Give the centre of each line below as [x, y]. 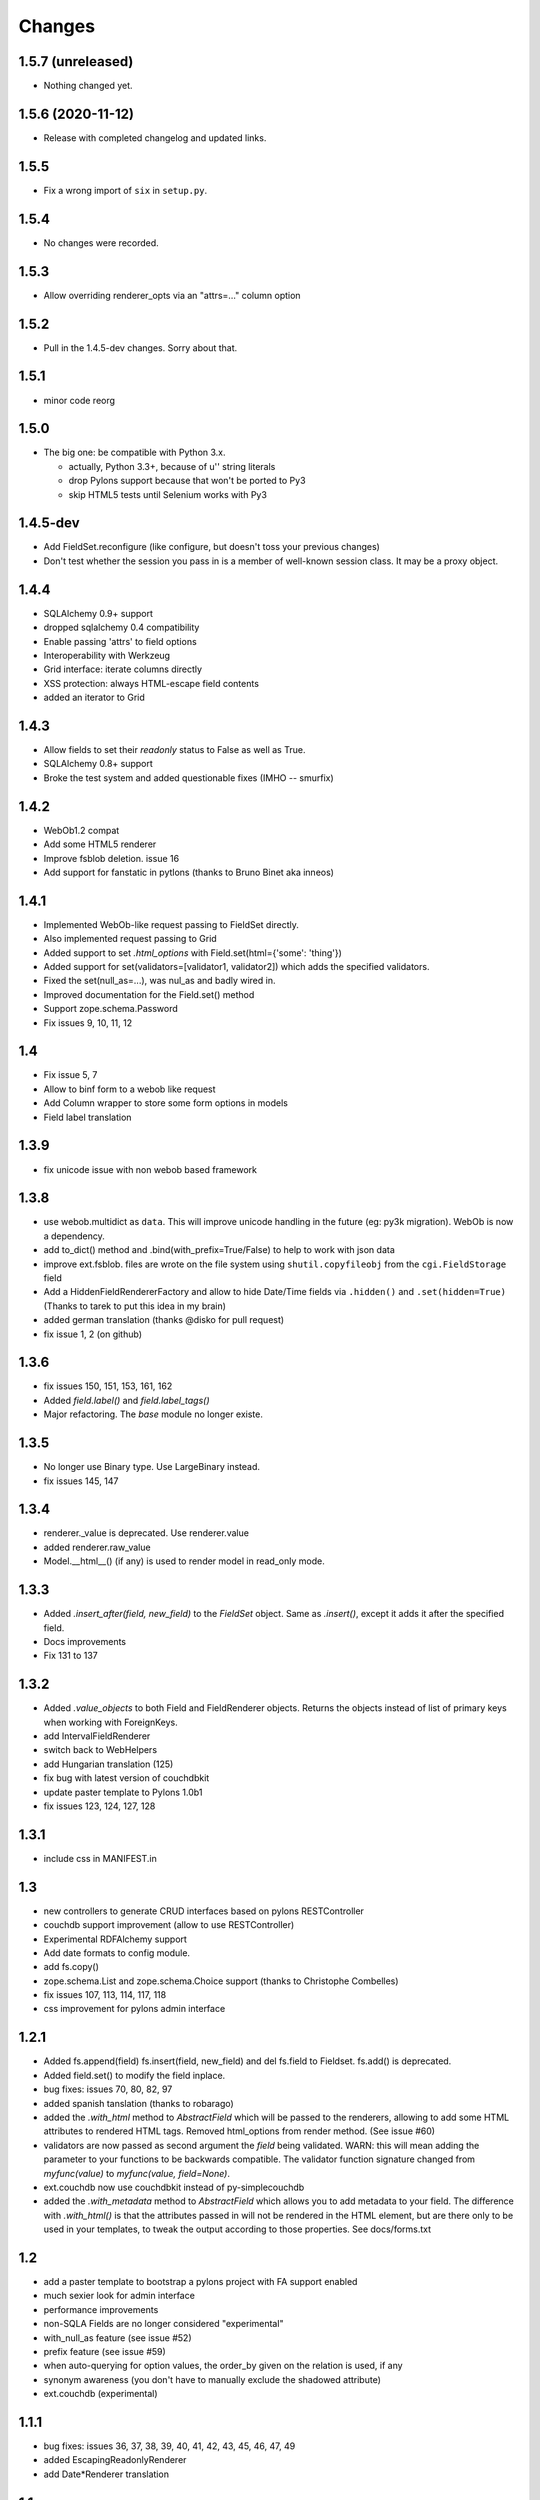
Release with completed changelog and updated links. [155, 137]
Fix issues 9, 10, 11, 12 [88, 1022]
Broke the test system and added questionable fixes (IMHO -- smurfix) [188, 777]
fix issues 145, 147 [81, 1481]
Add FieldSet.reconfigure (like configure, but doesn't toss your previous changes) [211, 547]
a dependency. [74, 1236]
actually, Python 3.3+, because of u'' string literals [172, 466]
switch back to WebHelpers [100, 1750]
